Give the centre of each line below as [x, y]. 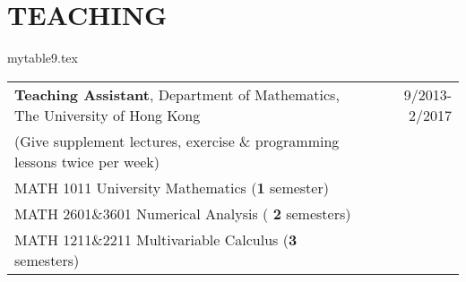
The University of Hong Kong [108, 115]
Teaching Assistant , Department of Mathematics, [177, 94]
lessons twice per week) [87, 161]
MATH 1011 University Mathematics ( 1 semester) [172, 187]
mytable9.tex [43, 58]
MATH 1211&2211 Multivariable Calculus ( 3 [156, 239]
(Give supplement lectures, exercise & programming [177, 141]
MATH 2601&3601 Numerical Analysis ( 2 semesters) [183, 213]
